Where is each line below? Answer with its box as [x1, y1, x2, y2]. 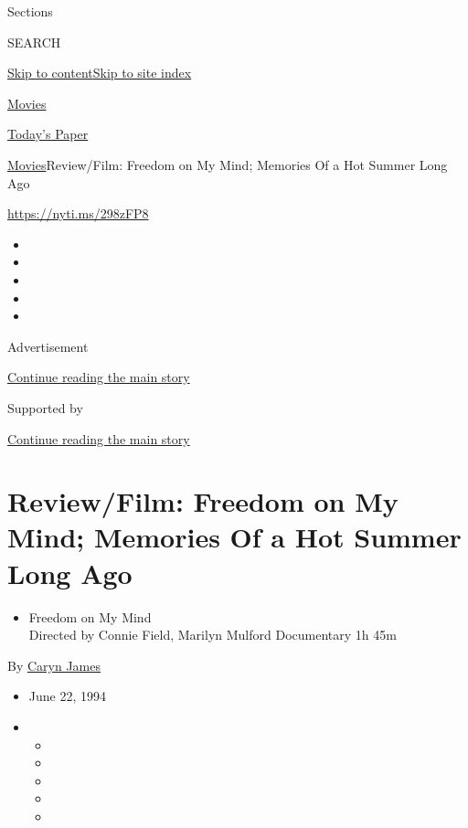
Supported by [7, 398, 83, 417]
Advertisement [7, 336, 89, 356]
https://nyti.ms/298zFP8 [7, 204, 149, 223]
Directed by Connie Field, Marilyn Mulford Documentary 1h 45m [28, 625, 397, 644]
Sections [7, 2, 53, 20]
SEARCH [7, 32, 61, 51]
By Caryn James [7, 655, 101, 674]
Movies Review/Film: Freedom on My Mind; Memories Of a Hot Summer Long [7, 154, 448, 174]
